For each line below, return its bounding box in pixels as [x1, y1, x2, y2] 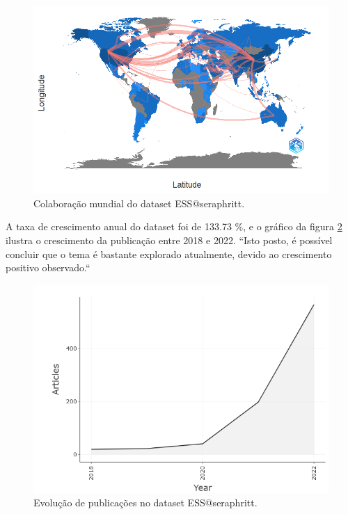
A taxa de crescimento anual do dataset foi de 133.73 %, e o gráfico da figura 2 [6, 219, 342, 234]
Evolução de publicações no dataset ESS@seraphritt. [33, 495, 258, 510]
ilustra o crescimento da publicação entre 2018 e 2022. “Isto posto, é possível [6, 233, 333, 248]
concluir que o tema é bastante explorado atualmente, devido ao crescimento [6, 246, 332, 261]
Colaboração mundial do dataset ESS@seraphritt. [33, 195, 245, 210]
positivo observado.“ [6, 260, 90, 275]
